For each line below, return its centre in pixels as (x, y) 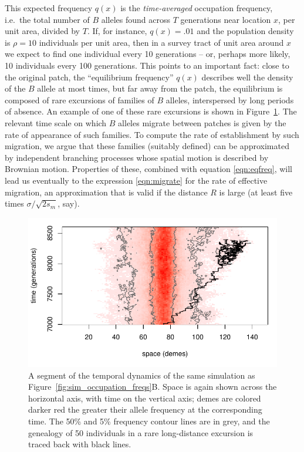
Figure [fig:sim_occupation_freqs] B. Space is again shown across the (153, 387)
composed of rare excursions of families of (80, 99)
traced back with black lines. (80, 444)
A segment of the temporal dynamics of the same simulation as (142, 375)
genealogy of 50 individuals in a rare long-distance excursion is (141, 432)
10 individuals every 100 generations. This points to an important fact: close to (147, 65)
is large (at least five (256, 192)
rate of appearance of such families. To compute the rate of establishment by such (152, 134)
